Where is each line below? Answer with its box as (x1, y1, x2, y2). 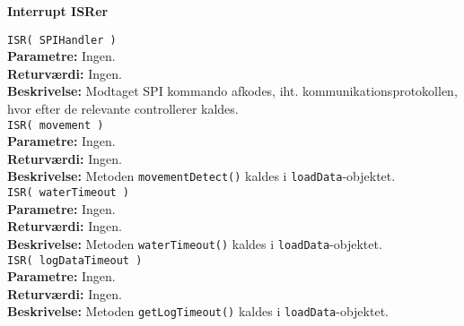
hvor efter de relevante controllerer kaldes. (7, 99, 239, 118)
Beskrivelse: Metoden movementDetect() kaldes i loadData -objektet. (7, 167, 396, 185)
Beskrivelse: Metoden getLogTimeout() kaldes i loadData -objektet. (7, 302, 389, 321)
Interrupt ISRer (7, 2, 109, 20)
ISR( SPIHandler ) (7, 33, 117, 47)
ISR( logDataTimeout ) (7, 253, 143, 267)
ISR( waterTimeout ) (7, 186, 130, 200)
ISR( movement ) (7, 118, 104, 132)
